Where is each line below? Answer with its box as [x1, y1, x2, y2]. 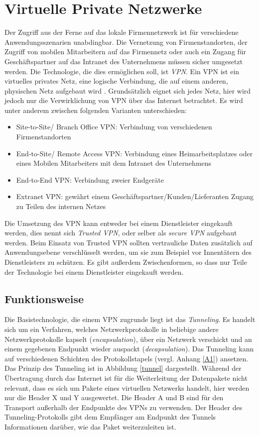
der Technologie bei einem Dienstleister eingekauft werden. [4, 266, 184, 277]
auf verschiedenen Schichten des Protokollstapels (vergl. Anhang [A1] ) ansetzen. [4, 353, 249, 363]
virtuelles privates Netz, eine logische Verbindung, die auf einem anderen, [4, 76, 228, 86]
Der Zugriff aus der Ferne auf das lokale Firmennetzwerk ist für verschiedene [4, 27, 239, 37]
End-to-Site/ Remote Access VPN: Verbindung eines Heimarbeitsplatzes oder [16, 148, 253, 158]
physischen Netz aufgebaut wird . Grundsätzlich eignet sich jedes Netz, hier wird [4, 85, 251, 96]
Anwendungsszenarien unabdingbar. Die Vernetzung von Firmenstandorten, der [4, 36, 248, 47]
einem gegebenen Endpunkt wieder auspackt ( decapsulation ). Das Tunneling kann [4, 343, 254, 354]
